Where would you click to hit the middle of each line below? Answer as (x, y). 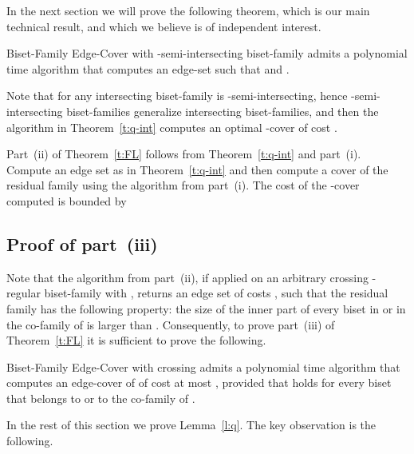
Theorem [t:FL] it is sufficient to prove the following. (136, 340)
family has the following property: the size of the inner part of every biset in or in (206, 308)
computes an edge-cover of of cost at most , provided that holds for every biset (199, 382)
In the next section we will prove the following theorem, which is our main (188, 10)
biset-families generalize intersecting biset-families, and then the (223, 111)
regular (24, 293)
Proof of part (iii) (82, 243)
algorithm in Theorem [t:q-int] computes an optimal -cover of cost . (172, 127)
